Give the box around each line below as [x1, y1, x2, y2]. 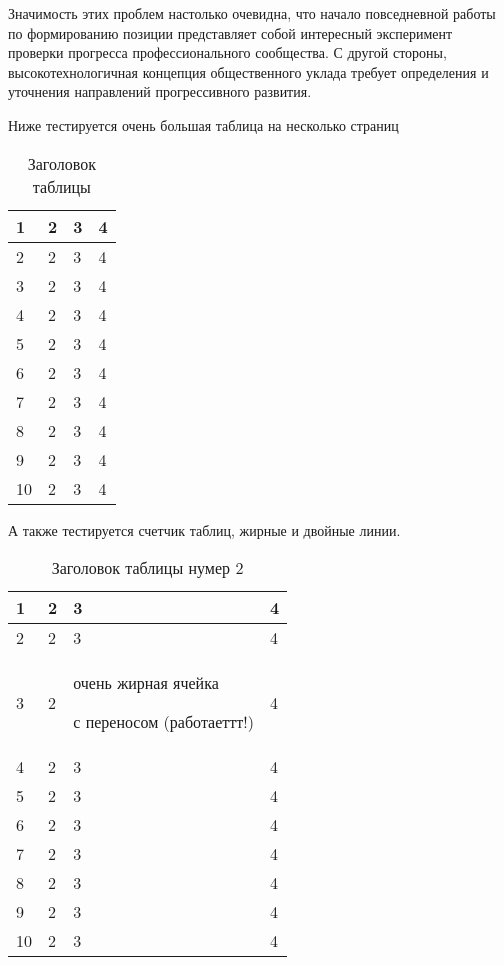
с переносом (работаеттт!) [73, 710, 254, 734]
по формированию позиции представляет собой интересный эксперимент [8, 22, 453, 43]
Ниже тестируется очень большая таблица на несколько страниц [8, 114, 399, 135]
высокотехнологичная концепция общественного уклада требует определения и [8, 61, 489, 82]
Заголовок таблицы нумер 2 [51, 556, 244, 580]
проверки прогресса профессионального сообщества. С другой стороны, [8, 42, 447, 63]
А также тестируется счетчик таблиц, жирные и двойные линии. [8, 519, 401, 540]
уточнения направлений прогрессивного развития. [8, 81, 312, 102]
